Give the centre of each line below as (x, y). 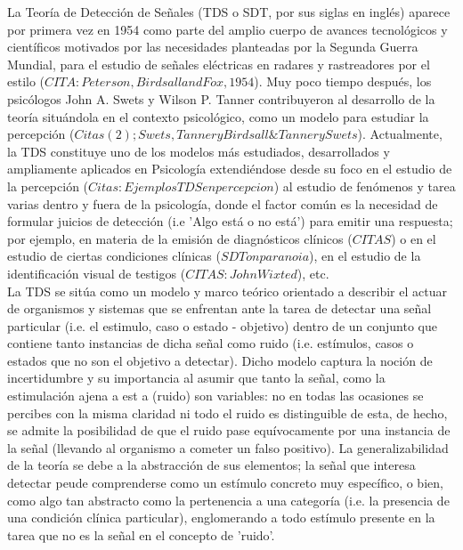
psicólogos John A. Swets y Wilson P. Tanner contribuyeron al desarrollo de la (221, 98)
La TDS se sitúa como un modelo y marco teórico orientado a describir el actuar (227, 291)
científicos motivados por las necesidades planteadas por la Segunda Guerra (213, 47)
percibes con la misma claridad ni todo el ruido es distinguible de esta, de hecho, (227, 412)
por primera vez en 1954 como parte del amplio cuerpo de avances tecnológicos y (227, 29)
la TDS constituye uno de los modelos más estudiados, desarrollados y (199, 151)
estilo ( (26, 81)
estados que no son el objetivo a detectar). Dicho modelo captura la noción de (220, 360)
